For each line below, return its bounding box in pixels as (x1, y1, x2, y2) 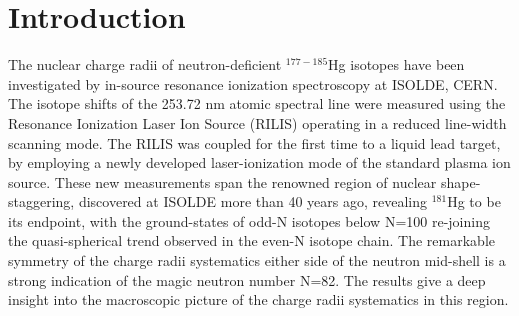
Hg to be (447, 191, 501, 212)
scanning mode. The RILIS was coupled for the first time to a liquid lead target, (8, 132, 501, 153)
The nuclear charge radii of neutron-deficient (8, 54, 282, 75)
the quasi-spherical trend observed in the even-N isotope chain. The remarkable (8, 230, 495, 251)
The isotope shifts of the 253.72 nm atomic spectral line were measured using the (8, 93, 506, 114)
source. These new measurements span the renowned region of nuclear (8, 171, 437, 192)
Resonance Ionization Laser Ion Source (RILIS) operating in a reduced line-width (8, 112, 507, 133)
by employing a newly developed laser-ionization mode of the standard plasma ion (8, 152, 511, 173)
